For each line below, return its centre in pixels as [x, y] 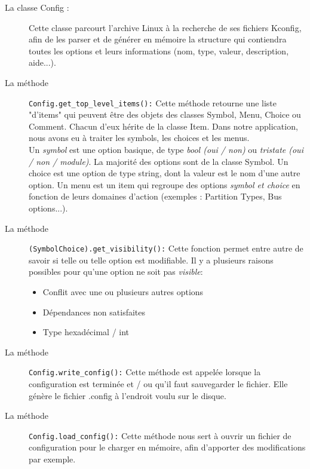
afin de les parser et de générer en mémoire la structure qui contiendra [158, 39]
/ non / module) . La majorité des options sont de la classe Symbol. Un [159, 161]
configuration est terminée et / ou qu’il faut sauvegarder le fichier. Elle [158, 384]
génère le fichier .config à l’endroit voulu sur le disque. [128, 395]
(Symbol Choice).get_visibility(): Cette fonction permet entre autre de [166, 248]
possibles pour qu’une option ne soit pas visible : [116, 272]
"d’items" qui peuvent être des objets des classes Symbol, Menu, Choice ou [165, 114]
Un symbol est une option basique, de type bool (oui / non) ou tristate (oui [166, 149]
